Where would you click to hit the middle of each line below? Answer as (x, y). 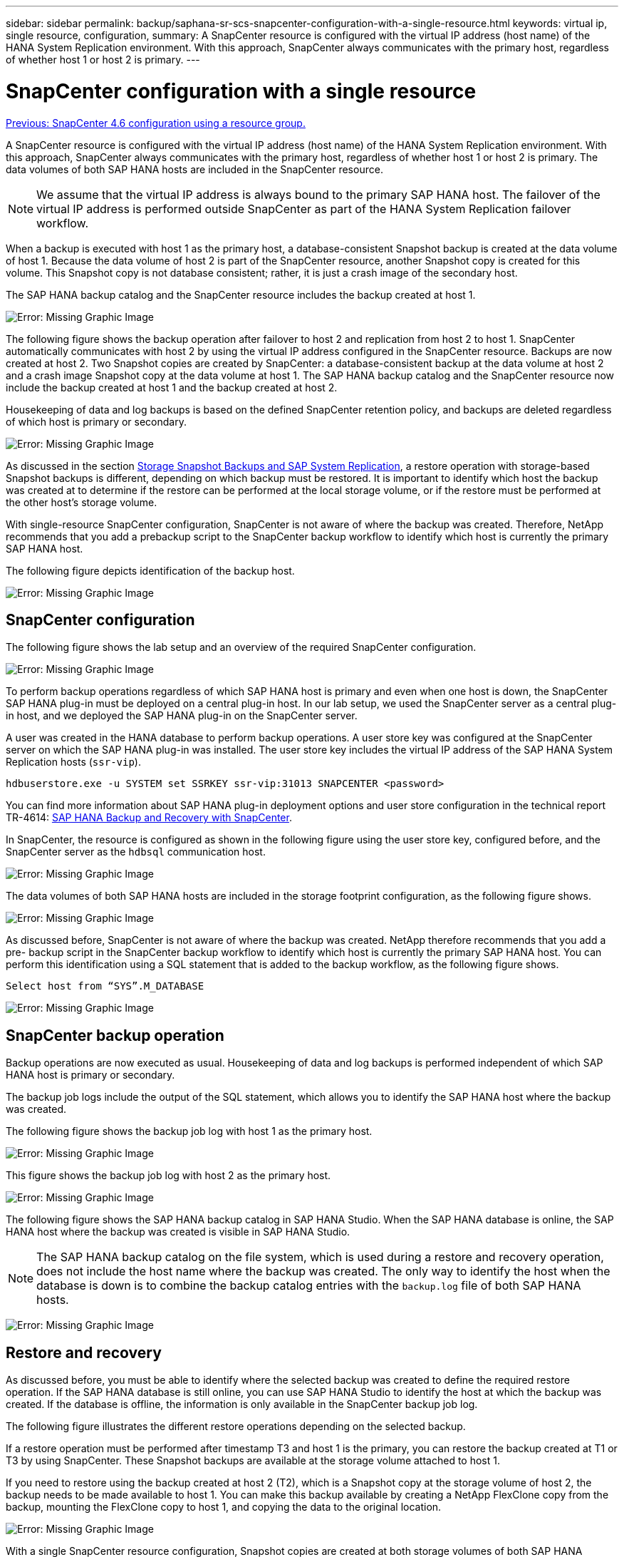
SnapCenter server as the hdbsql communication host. (136, 852)
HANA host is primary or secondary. (90, 1075)
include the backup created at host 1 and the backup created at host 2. (172, 387)
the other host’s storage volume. (82, 502)
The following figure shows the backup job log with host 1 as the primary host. (189, 1131)
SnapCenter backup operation (115, 1035)
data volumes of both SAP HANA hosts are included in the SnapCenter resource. (194, 169)
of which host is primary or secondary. (96, 421)
